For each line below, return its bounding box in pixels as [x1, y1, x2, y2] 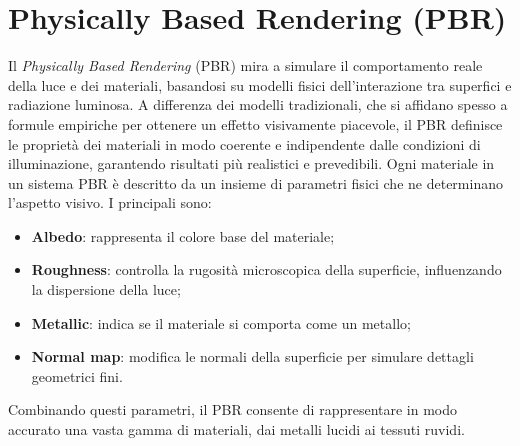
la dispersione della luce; [31, 279, 181, 300]
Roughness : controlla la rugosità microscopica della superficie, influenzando [31, 259, 502, 280]
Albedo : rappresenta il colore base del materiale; [31, 225, 335, 246]
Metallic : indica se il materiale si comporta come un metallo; [31, 312, 411, 333]
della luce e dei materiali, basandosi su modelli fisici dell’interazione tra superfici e [8, 74, 512, 95]
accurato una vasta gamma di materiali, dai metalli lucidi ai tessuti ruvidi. [8, 419, 465, 440]
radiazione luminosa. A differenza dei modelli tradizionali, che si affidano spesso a [8, 94, 508, 115]
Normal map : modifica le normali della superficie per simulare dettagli [31, 346, 474, 367]
